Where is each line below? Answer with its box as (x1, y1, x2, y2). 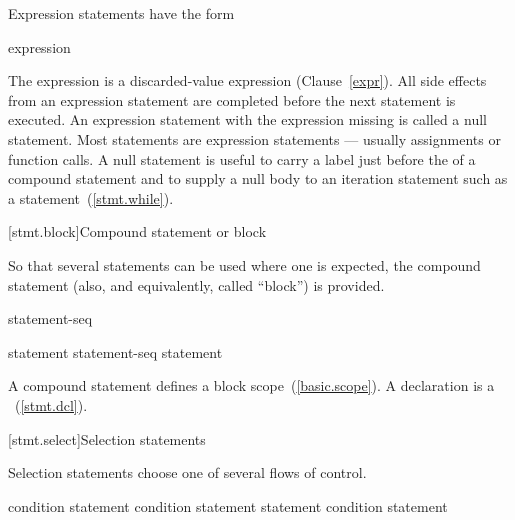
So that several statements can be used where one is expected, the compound (8, 254, 481, 275)
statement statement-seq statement (8, 341, 223, 362)
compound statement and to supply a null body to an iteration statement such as (8, 168, 508, 189)
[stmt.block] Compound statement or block (8, 221, 267, 242)
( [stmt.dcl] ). (14, 394, 88, 415)
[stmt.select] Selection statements (8, 428, 206, 449)
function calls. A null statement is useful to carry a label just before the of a (8, 148, 476, 169)
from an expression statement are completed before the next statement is (8, 89, 456, 110)
